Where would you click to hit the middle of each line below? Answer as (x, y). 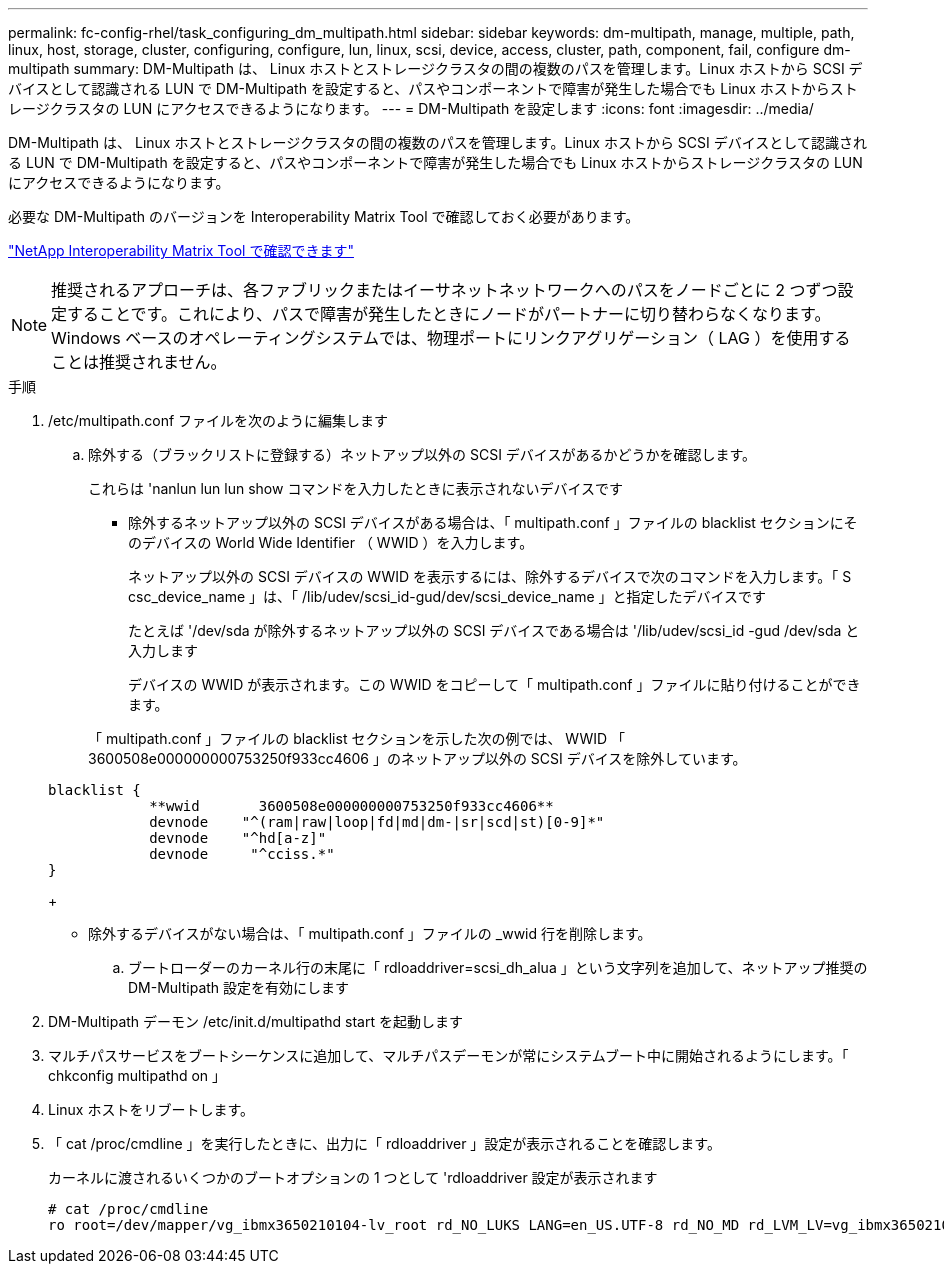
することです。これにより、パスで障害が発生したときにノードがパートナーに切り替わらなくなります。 (449, 314)
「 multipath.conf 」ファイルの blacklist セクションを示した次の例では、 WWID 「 (357, 738)
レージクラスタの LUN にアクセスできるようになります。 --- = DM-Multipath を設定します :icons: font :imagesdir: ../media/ (411, 108)
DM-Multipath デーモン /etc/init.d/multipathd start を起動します (255, 1021)
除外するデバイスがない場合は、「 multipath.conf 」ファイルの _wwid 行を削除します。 (370, 933)
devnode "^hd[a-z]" (238, 838)
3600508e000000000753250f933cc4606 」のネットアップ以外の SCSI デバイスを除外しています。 (417, 758)
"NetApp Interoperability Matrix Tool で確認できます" (181, 250)
